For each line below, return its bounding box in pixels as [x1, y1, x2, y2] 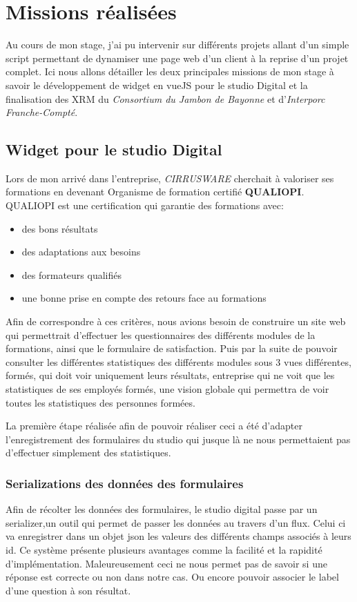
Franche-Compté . [6, 105, 78, 119]
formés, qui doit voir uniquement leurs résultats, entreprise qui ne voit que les [6, 368, 335, 382]
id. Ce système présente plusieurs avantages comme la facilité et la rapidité [6, 542, 322, 556]
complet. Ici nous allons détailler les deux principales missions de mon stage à [6, 64, 334, 79]
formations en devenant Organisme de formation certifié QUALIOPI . [6, 184, 305, 199]
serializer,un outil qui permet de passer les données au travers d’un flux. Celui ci [6, 515, 346, 530]
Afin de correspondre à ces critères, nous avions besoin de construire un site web [6, 314, 346, 329]
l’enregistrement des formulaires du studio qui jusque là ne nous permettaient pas [6, 431, 351, 446]
